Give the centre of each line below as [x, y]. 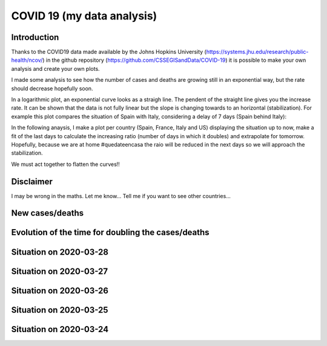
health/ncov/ [27, 60]
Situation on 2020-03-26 [60, 291]
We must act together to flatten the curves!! [66, 164]
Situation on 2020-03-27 [60, 271]
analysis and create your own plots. [55, 68]
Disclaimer [32, 181]
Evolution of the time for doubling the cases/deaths [110, 232]
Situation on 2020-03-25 [60, 310]
